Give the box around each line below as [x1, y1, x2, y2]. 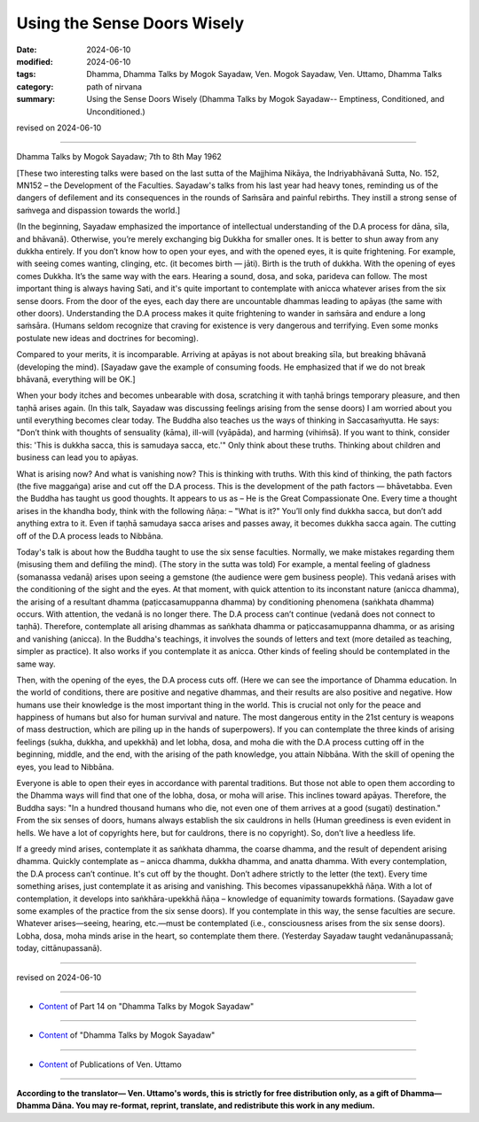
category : [16, 81, 54, 92]
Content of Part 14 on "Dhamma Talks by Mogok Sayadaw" [38, 1001, 255, 1011]
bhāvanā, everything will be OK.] [16, 373, 137, 385]
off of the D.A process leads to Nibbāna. [16, 530, 164, 541]
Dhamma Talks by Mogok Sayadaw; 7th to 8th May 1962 [16, 152, 222, 162]
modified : [16, 56, 53, 66]
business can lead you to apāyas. [16, 452, 139, 463]
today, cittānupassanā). [16, 943, 102, 954]
